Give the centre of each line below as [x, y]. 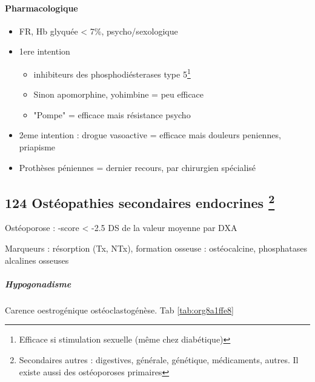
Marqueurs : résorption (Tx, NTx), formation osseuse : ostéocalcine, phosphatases [156, 248]
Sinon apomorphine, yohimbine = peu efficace [119, 94]
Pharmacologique [41, 8]
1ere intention [45, 51]
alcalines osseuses [37, 260]
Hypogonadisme [38, 283]
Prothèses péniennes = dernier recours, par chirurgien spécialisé [138, 167]
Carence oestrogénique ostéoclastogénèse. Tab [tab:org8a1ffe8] [120, 310]
